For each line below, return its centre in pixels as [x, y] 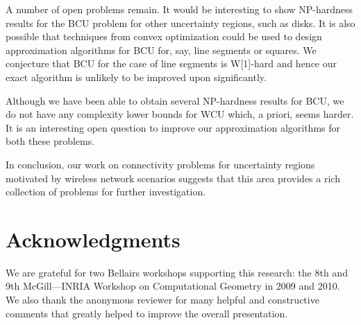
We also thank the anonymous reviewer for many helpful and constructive [162, 300]
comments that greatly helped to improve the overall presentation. [147, 313]
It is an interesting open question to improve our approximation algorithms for [173, 127]
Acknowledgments [93, 239]
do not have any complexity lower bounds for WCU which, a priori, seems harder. [180, 114]
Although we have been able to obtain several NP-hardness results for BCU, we [175, 100]
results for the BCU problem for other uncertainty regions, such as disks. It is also [180, 23]
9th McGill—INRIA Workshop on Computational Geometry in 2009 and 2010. [173, 286]
